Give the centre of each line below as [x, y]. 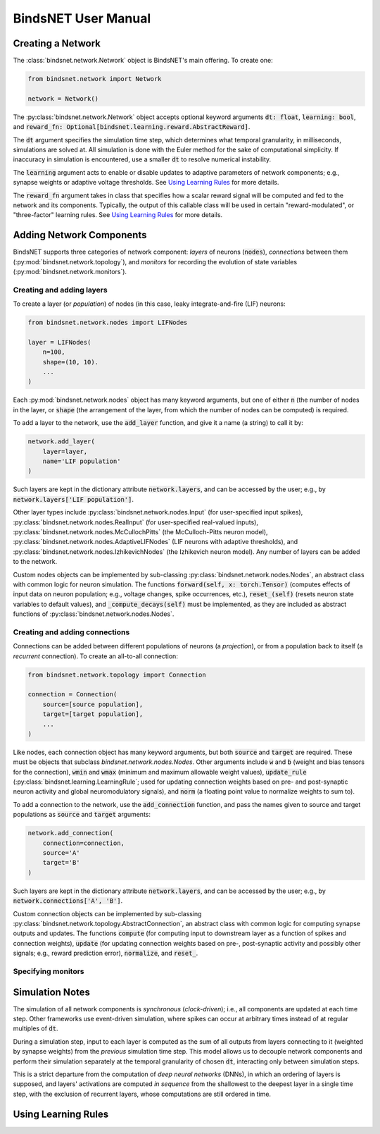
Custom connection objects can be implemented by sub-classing [107, 913]
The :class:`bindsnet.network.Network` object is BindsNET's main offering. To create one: [143, 61]
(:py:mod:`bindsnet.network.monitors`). [70, 272]
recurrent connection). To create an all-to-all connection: [96, 656]
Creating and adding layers [61, 290]
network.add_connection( [71, 833]
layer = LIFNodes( [59, 342]
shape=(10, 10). [70, 362]
